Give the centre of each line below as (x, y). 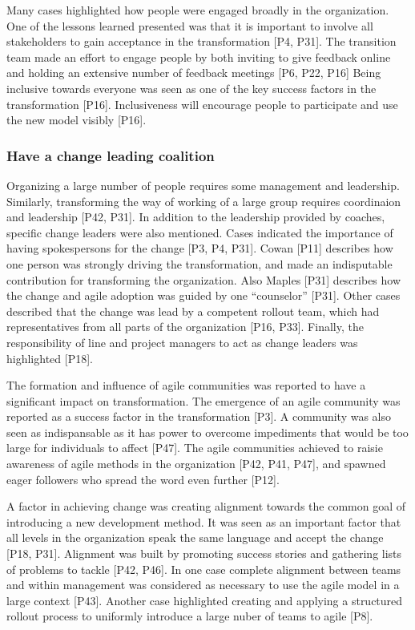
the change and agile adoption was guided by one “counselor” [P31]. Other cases (203, 295)
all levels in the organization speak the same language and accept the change (195, 537)
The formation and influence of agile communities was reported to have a (186, 385)
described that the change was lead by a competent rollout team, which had (193, 311)
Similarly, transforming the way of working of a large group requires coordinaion (204, 201)
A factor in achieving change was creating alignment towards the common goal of (206, 506)
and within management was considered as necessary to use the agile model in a (203, 585)
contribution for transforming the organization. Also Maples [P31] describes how (204, 279)
